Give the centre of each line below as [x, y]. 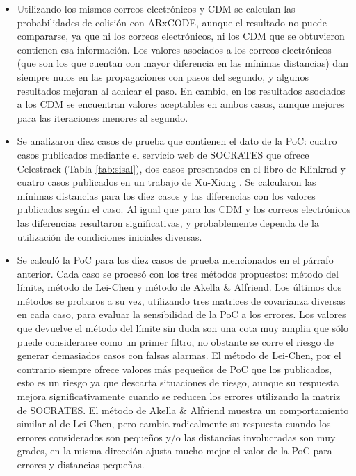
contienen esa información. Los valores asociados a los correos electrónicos [174, 49]
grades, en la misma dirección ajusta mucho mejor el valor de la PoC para [175, 451]
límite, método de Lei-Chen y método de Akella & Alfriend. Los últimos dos [179, 287]
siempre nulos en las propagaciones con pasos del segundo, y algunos [163, 76]
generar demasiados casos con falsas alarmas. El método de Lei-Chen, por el [179, 355]
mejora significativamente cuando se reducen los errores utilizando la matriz [179, 396]
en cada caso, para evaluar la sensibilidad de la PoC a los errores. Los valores [181, 314]
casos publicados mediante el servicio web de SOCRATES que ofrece [163, 154]
